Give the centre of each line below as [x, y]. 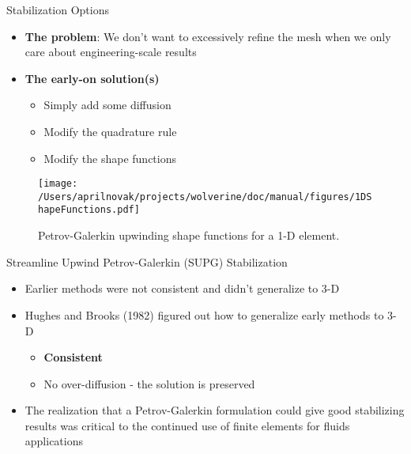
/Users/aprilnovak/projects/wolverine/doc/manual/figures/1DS [205, 197]
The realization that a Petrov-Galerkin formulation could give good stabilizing [215, 410]
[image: [58, 184]
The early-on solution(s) [92, 78]
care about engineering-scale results [111, 52]
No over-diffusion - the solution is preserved [149, 383]
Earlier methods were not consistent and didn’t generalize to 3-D [182, 288]
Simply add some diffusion [107, 105]
